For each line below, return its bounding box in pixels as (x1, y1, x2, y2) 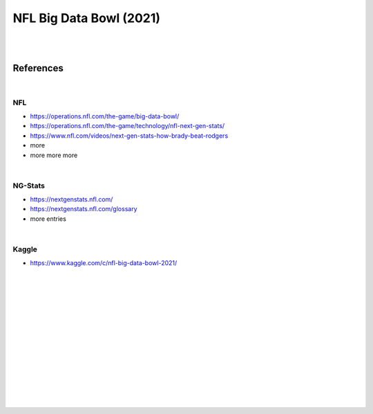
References (12, 62, 64, 74)
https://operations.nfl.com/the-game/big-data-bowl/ (30, 111, 180, 120)
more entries (30, 215, 67, 223)
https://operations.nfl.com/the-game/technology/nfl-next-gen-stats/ (30, 122, 225, 130)
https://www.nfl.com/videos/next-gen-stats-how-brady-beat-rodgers (30, 132, 229, 140)
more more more (30, 151, 78, 159)
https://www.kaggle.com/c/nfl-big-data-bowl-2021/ (30, 259, 178, 267)
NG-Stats (12, 181, 45, 190)
